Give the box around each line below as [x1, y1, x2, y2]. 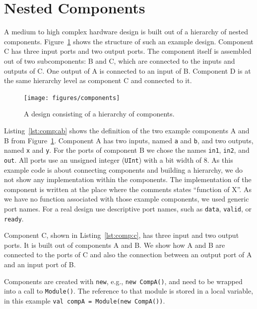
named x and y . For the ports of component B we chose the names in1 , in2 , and [4, 145, 250, 155]
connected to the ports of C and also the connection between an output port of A [4, 249, 252, 260]
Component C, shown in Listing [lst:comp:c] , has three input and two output [4, 230, 239, 240]
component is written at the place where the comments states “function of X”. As [4, 184, 252, 194]
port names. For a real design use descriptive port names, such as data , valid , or [4, 203, 252, 213]
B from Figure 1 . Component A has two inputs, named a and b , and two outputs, [4, 135, 254, 145]
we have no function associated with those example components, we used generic [4, 194, 249, 204]
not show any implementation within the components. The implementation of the [4, 174, 252, 185]
